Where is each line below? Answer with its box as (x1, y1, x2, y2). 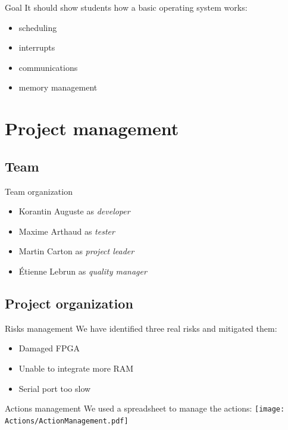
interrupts (18, 41, 55, 54)
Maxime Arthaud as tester (18, 225, 115, 237)
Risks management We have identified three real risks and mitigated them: (5, 322, 277, 334)
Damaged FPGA (18, 342, 80, 354)
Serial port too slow (18, 382, 91, 394)
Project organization (5, 294, 133, 312)
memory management (18, 81, 98, 94)
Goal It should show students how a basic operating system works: (5, 1, 248, 13)
